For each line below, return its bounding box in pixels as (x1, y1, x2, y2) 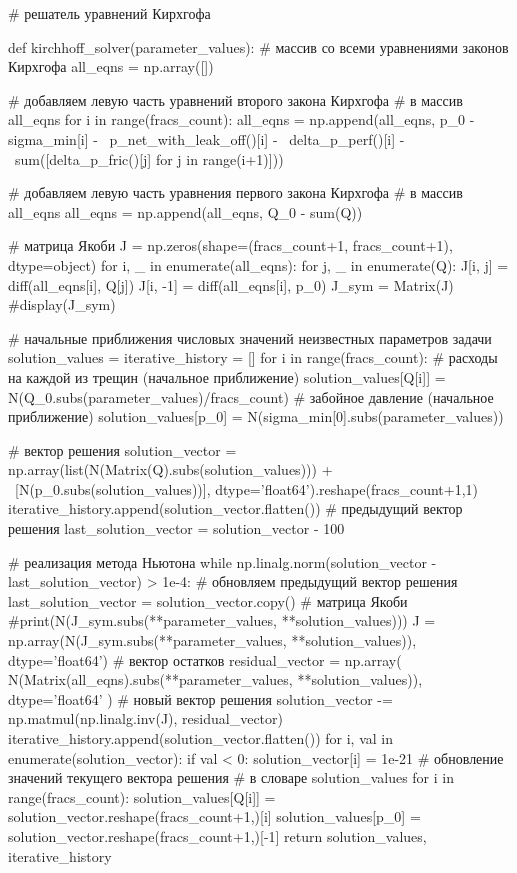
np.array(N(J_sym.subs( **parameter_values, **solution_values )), (8, 630, 417, 651)
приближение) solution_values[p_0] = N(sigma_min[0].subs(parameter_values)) (8, 406, 504, 427)
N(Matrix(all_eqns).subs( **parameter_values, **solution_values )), (8, 669, 423, 690)
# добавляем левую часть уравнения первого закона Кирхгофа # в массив (8, 182, 463, 203)
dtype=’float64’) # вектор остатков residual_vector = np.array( (8, 649, 402, 670)
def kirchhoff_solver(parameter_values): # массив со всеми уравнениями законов (8, 36, 509, 57)
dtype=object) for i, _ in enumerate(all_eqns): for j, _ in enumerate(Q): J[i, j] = (8, 254, 509, 275)
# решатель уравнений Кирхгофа (8, 3, 211, 23)
